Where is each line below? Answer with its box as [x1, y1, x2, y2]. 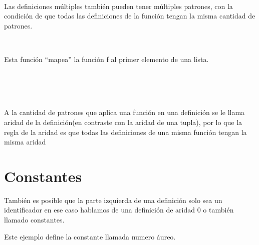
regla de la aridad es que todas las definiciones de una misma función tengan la [4, 126, 247, 137]
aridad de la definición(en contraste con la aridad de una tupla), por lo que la [4, 116, 242, 127]
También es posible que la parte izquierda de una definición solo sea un [4, 194, 222, 205]
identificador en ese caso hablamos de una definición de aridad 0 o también [4, 204, 234, 215]
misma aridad [4, 136, 46, 147]
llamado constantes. [4, 214, 65, 225]
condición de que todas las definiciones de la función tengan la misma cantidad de [4, 10, 255, 21]
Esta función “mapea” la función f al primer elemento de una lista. [4, 53, 209, 64]
